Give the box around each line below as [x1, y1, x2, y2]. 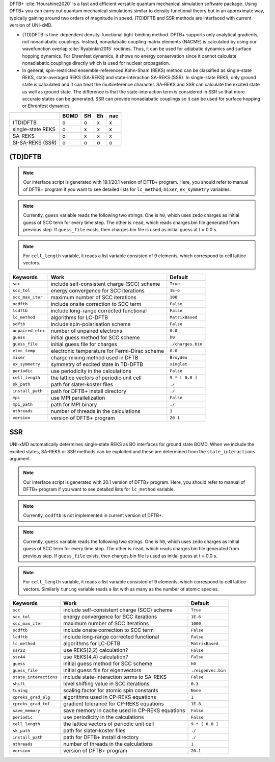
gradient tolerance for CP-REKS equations [63, 700, 164, 707]
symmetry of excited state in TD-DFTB [50, 360, 144, 367]
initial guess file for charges [50, 340, 117, 348]
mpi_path [12, 402, 33, 407]
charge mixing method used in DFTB [50, 354, 139, 361]
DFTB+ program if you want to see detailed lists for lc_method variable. [23, 486, 175, 493]
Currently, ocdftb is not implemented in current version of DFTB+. [23, 512, 163, 519]
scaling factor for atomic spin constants [63, 687, 159, 694]
